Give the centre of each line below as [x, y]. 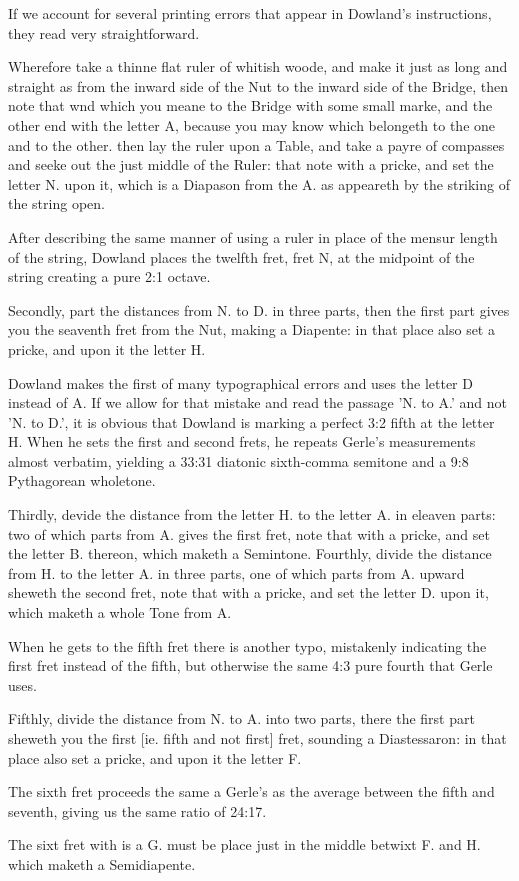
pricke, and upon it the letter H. [107, 348]
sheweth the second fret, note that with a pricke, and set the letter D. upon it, [248, 592]
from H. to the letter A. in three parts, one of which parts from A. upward [236, 572]
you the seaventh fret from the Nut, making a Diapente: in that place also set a [251, 329]
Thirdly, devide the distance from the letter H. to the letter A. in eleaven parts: [252, 514]
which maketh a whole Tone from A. [120, 612]
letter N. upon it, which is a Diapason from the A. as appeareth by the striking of [259, 183]
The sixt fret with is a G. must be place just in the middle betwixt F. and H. [244, 844]
